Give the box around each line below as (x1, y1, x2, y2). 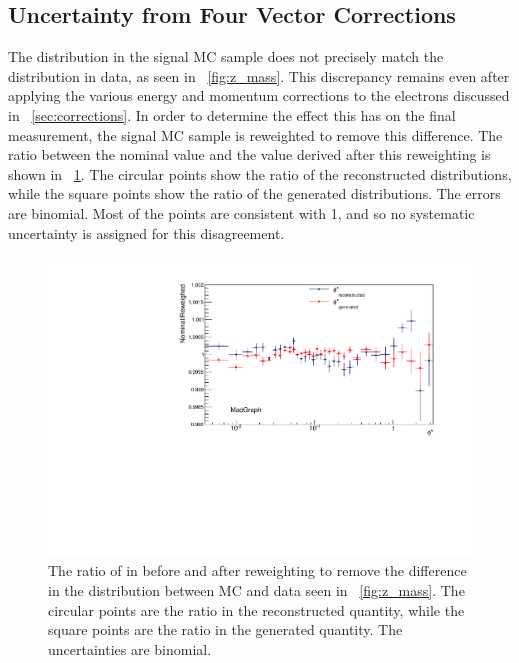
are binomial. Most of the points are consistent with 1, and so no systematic (8, 202, 475, 223)
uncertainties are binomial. (48, 638, 212, 659)
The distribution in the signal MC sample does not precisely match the (8, 46, 444, 67)
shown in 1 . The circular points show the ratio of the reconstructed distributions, (8, 163, 512, 184)
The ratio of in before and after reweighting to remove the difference (48, 560, 467, 581)
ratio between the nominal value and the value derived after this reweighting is (8, 144, 491, 165)
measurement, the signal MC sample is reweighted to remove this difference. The (8, 124, 503, 145)
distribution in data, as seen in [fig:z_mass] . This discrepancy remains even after (8, 65, 510, 86)
